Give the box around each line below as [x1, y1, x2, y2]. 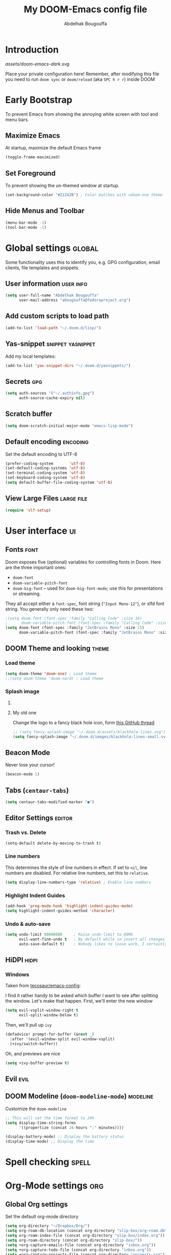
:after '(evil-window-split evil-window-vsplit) [10, 1036, 115, 1042]
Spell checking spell [5, 1156, 91, 1168]
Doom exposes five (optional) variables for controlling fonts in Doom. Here [5, 559, 161, 565]
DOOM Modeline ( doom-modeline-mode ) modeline [5, 1092, 154, 1101]
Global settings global [5, 242, 99, 254]
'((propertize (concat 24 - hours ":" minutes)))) [18, 1125, 124, 1130]
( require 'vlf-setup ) [5, 508, 51, 513]
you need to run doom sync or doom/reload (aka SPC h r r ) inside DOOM [5, 76, 155, 82]
